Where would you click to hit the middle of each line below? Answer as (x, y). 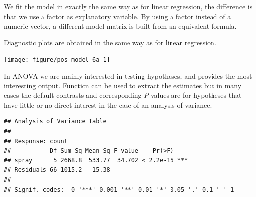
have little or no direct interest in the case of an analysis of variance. (108, 104)
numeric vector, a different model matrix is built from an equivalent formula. (120, 26)
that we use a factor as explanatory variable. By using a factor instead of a (118, 16)
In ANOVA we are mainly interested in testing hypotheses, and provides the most (128, 76)
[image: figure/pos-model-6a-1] (57, 60)
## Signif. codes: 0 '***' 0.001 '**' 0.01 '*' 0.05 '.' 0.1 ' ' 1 (119, 189)
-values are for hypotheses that (195, 95)
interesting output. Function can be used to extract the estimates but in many (123, 85)
